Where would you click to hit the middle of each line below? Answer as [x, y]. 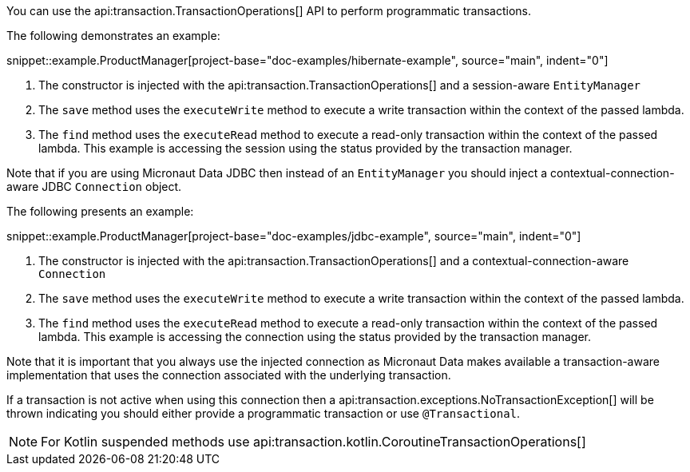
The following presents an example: [100, 211]
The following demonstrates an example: [113, 36]
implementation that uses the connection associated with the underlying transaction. [229, 375]
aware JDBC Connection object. [94, 186]
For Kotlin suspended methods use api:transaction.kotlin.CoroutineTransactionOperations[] [313, 442]
